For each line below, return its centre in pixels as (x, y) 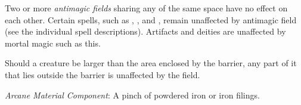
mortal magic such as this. (53, 43)
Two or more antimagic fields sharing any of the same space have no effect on (146, 8)
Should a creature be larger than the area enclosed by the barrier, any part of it (151, 63)
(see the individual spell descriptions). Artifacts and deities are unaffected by (145, 31)
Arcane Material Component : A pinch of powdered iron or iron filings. (132, 95)
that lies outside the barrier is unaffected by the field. (103, 74)
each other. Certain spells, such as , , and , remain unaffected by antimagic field (151, 19)
